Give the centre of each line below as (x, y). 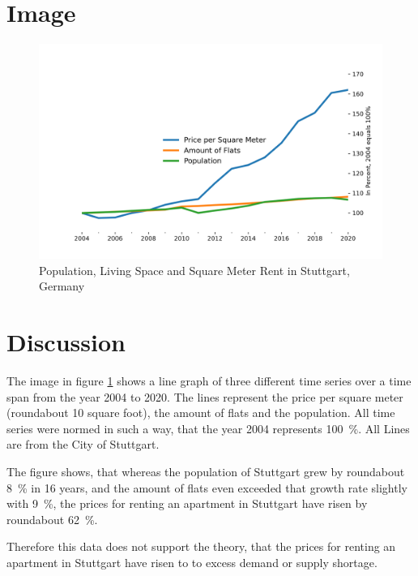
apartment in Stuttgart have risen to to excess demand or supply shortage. (192, 562)
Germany (62, 286)
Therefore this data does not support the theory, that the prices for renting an (201, 546)
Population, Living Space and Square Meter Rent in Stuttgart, (194, 270)
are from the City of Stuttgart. (83, 444)
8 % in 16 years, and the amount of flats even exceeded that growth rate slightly (207, 487)
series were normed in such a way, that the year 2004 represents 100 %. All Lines (208, 428)
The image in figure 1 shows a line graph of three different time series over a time (209, 381)
